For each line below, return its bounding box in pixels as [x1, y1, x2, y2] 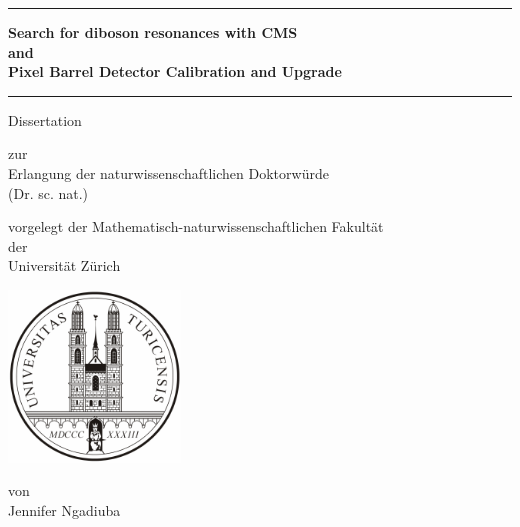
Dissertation [8, 109, 82, 130]
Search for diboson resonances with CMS [8, 22, 298, 42]
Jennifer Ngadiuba [8, 499, 121, 520]
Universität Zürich [8, 255, 121, 276]
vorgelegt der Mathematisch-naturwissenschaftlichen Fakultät [8, 216, 384, 237]
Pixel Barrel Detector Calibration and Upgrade [8, 61, 342, 82]
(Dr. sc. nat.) [8, 182, 89, 203]
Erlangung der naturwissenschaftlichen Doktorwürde [8, 162, 329, 183]
